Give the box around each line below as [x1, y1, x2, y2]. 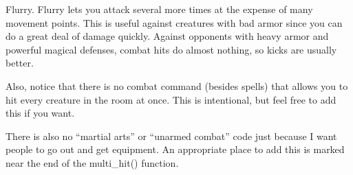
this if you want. [6, 106, 75, 120]
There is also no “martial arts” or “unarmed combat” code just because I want [6, 128, 337, 143]
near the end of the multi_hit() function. [6, 155, 179, 170]
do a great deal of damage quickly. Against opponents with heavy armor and [6, 29, 329, 43]
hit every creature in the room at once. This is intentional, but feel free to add [6, 92, 336, 106]
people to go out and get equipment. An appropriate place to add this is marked [6, 142, 345, 156]
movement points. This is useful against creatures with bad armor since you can [6, 15, 343, 30]
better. [6, 56, 34, 70]
